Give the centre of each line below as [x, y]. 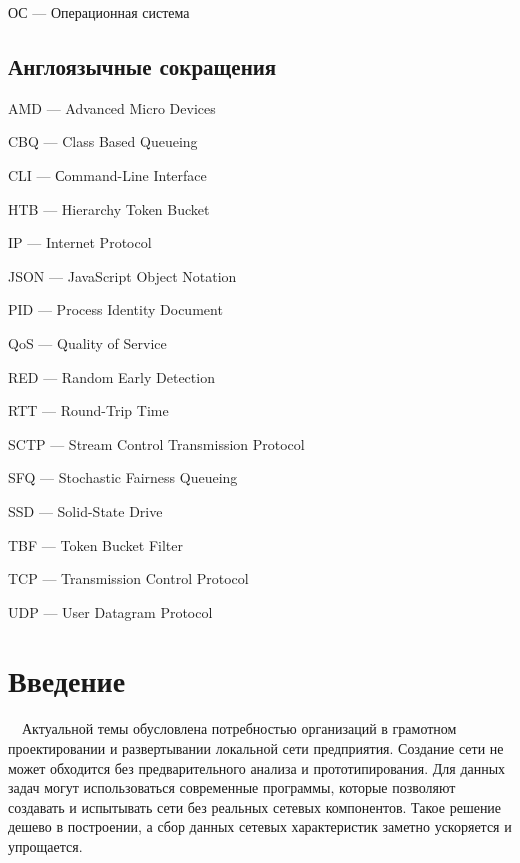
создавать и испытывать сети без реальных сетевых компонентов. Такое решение [255, 806]
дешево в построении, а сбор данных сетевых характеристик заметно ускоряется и [260, 826]
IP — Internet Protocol [80, 242]
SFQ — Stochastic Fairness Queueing [123, 477]
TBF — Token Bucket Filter [96, 544]
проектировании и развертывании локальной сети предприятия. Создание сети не [256, 748]
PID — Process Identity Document [115, 309]
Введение [67, 680]
